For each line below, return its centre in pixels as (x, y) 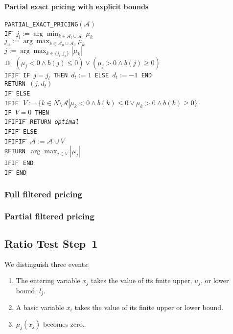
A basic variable (40, 307)
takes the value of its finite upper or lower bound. (149, 307)
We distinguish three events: (47, 264)
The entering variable (48, 280)
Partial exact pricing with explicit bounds (77, 6)
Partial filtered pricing (49, 216)
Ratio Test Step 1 (51, 243)
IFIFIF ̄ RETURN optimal (42, 121)
